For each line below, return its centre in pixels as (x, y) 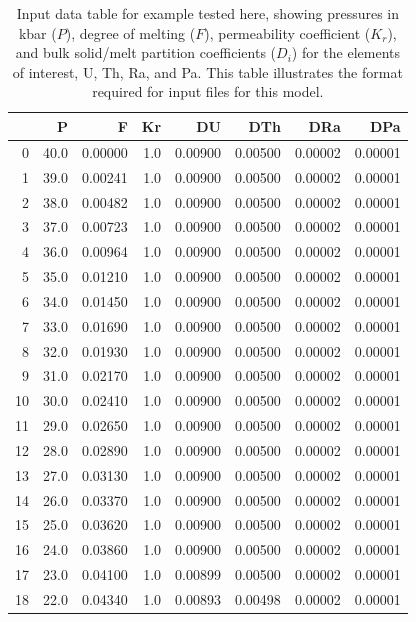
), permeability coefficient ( (287, 32)
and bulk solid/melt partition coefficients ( (146, 52)
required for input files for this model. (208, 91)
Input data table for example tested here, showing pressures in (208, 13)
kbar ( (37, 32)
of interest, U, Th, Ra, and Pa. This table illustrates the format (207, 71)
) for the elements (346, 52)
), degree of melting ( (130, 32)
